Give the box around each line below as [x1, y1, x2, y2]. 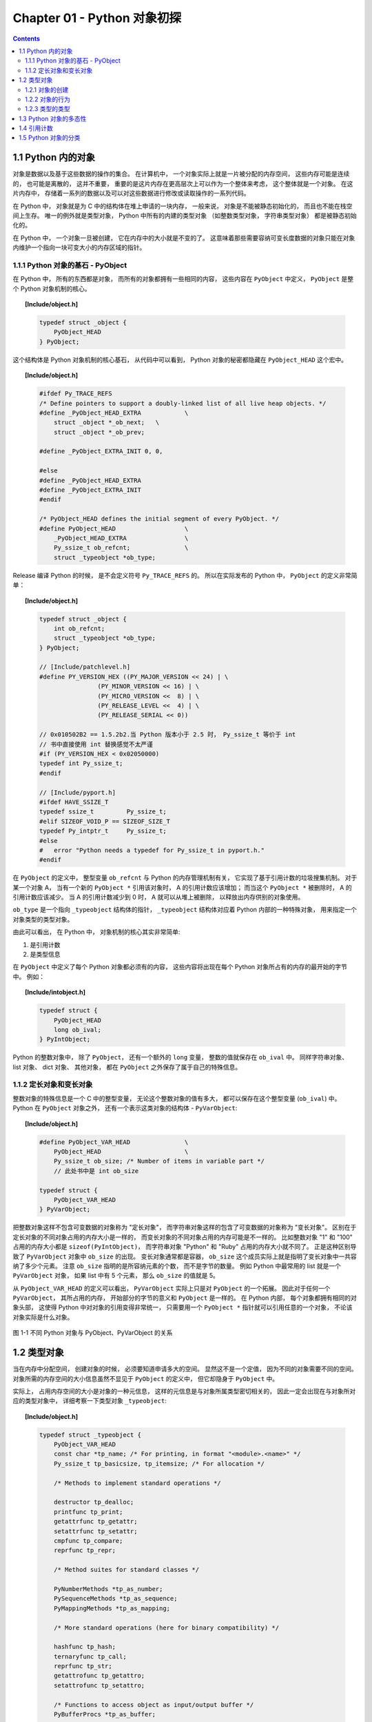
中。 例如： [12, 972, 45, 981]
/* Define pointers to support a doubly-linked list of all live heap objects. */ [39, 400, 327, 407]
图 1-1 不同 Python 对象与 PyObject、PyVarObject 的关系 [12, 1329, 173, 1337]
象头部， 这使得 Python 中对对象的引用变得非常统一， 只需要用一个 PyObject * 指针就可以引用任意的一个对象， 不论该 [12, 1303, 353, 1311]
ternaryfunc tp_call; [54, 1652, 127, 1660]
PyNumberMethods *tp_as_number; [54, 1585, 163, 1593]
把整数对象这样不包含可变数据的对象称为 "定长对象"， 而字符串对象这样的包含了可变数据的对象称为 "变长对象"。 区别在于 [12, 1223, 357, 1232]
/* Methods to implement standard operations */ [54, 1479, 222, 1487]
